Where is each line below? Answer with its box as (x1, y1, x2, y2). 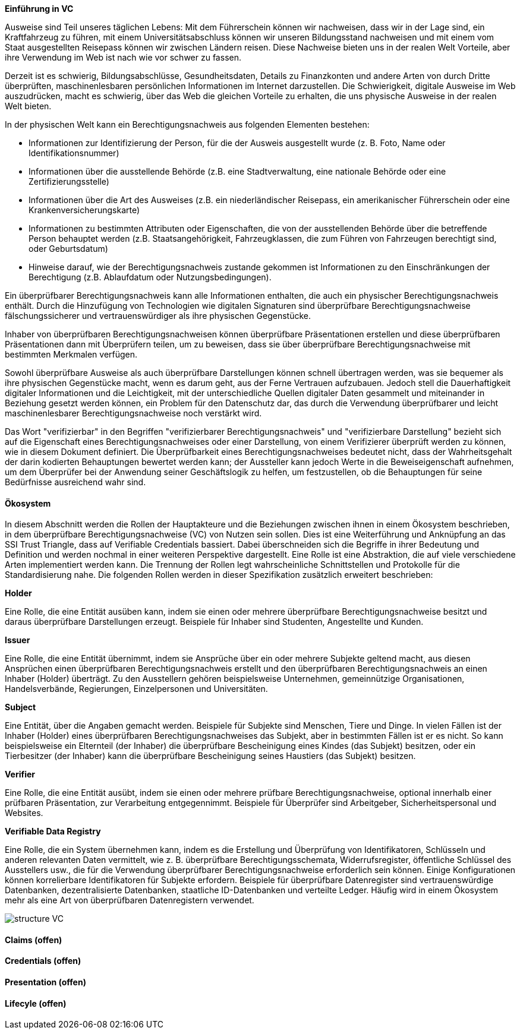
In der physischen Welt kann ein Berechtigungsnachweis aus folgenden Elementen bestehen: (5, 119, 370, 129)
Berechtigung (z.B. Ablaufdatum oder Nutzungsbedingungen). (29, 272, 272, 282)
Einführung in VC (5, 4, 74, 14)
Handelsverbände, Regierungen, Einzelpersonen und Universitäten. (5, 684, 268, 694)
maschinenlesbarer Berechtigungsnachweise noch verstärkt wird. (5, 408, 262, 418)
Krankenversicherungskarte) (29, 205, 140, 215)
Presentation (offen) (5, 977, 86, 988)
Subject (5, 702, 36, 713)
